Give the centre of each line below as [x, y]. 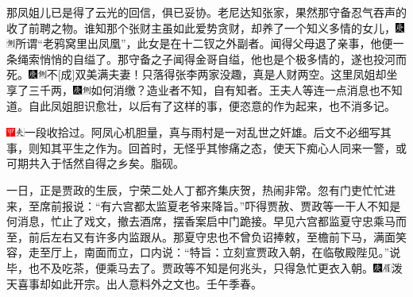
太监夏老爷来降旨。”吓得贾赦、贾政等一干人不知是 [273, 205]
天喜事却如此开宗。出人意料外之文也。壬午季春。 [134, 283]
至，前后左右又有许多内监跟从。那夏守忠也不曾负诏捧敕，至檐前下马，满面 [201, 236]
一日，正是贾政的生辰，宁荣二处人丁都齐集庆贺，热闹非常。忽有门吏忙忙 [195, 189]
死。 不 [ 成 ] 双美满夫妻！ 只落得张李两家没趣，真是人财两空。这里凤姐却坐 [202, 74]
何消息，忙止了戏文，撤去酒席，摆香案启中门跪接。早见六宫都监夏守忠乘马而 [206, 221]
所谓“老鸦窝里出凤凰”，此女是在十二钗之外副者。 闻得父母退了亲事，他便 [204, 43]
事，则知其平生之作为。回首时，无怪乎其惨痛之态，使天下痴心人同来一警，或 [206, 147]
